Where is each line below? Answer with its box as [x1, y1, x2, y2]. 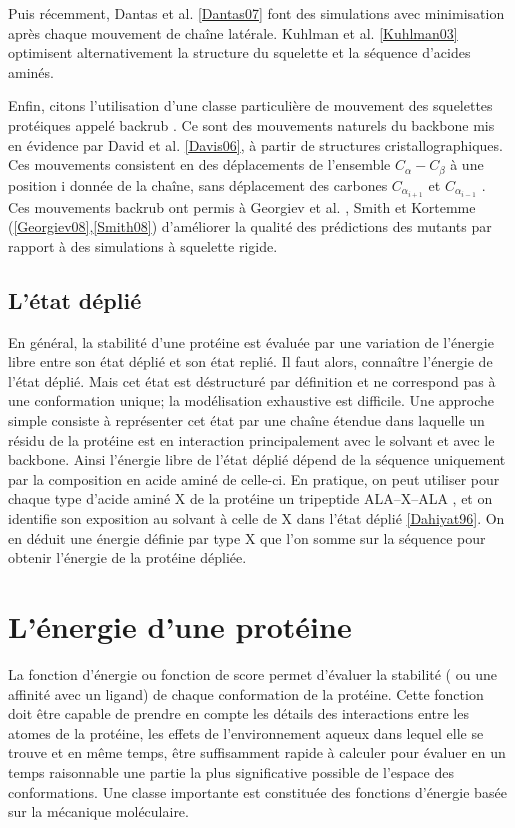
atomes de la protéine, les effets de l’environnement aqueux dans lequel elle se [8, 722, 484, 743]
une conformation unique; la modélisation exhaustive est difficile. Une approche [8, 390, 495, 411]
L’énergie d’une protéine [8, 606, 352, 646]
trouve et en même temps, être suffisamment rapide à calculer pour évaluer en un [8, 742, 506, 763]
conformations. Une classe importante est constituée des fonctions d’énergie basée [8, 781, 507, 802]
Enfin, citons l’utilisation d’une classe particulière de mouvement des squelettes [8, 95, 493, 116]
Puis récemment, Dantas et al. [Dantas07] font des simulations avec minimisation [8, 3, 505, 23]
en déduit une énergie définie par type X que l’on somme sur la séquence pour [8, 527, 486, 548]
